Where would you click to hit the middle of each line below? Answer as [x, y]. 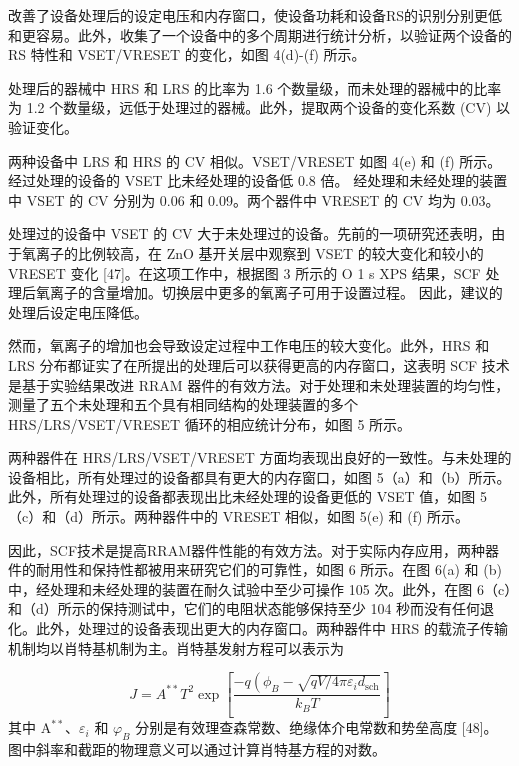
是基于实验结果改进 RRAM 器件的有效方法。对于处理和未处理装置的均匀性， [259, 384]
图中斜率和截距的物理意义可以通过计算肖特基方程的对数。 [197, 748]
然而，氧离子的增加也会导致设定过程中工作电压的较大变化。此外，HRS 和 [249, 345]
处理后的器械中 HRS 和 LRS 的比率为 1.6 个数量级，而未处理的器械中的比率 [255, 87]
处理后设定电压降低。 [78, 311]
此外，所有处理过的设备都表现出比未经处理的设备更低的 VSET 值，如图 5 [247, 496]
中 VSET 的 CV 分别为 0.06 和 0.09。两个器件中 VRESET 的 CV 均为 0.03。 [254, 199]
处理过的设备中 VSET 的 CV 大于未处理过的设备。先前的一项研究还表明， [250, 233]
